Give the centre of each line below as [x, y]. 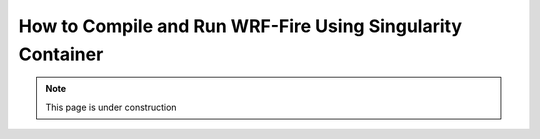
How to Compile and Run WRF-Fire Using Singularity [240, 26]
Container [61, 54]
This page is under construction [111, 107]
